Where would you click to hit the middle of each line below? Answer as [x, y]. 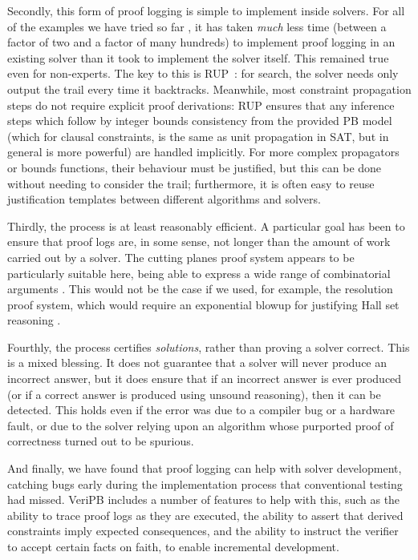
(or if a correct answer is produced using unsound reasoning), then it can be [194, 394]
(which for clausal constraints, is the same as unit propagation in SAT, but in [198, 136]
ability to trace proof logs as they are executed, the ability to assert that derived [205, 515]
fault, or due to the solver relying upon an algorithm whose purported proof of [201, 425]
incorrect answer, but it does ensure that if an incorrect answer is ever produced [205, 379]
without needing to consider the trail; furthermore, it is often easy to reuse [191, 183]
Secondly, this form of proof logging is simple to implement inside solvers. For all [206, 10]
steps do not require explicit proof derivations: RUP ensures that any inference [201, 105]
